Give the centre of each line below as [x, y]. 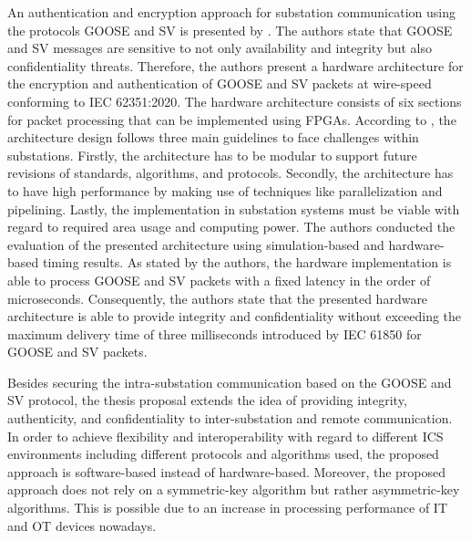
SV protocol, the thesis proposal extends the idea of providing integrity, [207, 400]
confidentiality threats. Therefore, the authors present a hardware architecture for [235, 65]
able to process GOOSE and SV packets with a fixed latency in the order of [219, 280]
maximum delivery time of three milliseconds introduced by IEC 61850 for [215, 333]
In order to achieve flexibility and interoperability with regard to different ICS [225, 436]
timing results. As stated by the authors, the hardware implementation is [247, 262]
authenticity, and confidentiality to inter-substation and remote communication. [230, 418]
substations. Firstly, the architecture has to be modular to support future [212, 155]
